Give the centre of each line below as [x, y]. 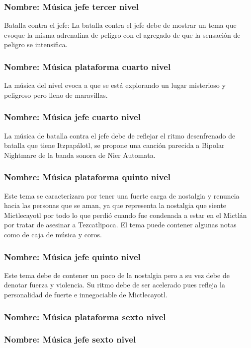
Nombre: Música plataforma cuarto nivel [87, 66]
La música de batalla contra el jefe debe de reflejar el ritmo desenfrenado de [120, 135]
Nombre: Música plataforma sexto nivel [85, 316]
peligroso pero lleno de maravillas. [56, 95]
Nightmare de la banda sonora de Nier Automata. [80, 155]
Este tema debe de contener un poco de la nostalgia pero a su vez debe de [117, 275]
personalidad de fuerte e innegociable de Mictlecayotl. [86, 294]
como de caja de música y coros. [53, 234]
